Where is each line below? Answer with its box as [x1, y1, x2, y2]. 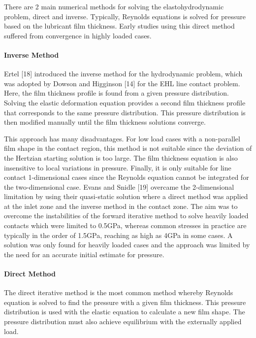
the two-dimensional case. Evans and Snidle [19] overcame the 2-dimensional [4, 181, 234, 192]
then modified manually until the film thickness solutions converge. [4, 117, 206, 127]
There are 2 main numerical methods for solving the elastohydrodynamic [4, 1, 224, 11]
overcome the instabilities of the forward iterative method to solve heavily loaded [4, 210, 249, 221]
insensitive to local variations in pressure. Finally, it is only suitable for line [4, 162, 231, 172]
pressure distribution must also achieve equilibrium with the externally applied [4, 316, 242, 327]
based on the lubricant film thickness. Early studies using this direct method [4, 21, 235, 31]
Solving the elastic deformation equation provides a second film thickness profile [4, 97, 246, 107]
